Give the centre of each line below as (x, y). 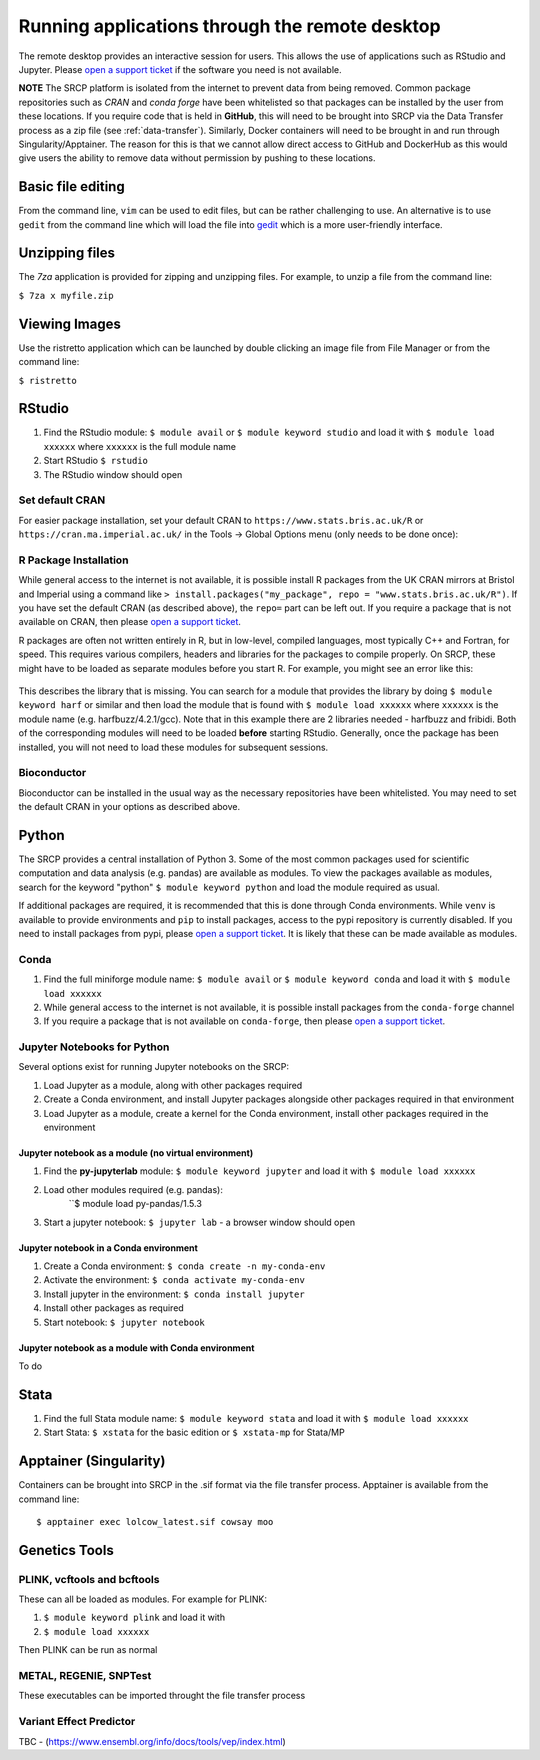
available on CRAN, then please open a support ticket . (130, 622)
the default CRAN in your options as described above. (129, 807)
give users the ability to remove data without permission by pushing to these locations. (197, 158)
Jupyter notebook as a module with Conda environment (136, 1347)
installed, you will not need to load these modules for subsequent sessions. (173, 747)
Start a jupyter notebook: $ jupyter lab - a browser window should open (199, 1222)
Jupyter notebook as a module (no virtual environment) (136, 1153)
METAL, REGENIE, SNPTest (85, 1675)
